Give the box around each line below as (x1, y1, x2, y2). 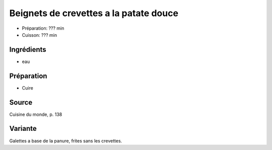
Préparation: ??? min (22, 25, 64, 31)
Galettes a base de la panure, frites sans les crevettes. (9, 137, 122, 143)
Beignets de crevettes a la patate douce (9, 8, 179, 19)
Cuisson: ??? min (22, 32, 57, 38)
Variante (9, 124, 37, 133)
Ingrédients (9, 45, 46, 54)
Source (9, 98, 33, 107)
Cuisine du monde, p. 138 (9, 111, 62, 117)
